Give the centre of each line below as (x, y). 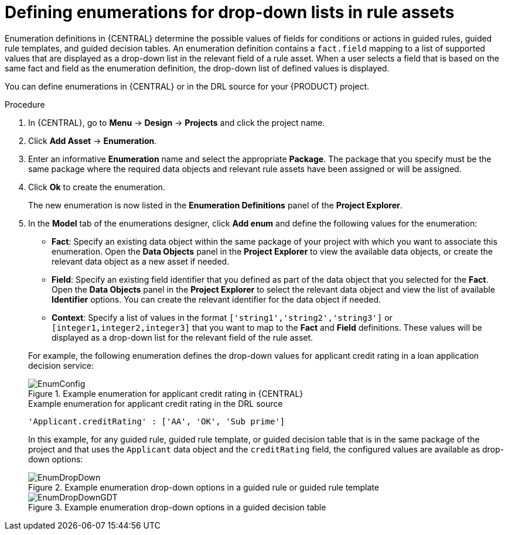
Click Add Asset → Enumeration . (93, 140)
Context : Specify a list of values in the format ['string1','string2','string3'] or (222, 317)
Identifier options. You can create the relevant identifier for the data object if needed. (217, 299)
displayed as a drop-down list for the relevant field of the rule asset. (183, 337)
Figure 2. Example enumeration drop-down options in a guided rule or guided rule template (204, 487)
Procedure (25, 104)
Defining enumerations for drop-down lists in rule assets (230, 12)
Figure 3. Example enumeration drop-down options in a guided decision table (177, 507)
